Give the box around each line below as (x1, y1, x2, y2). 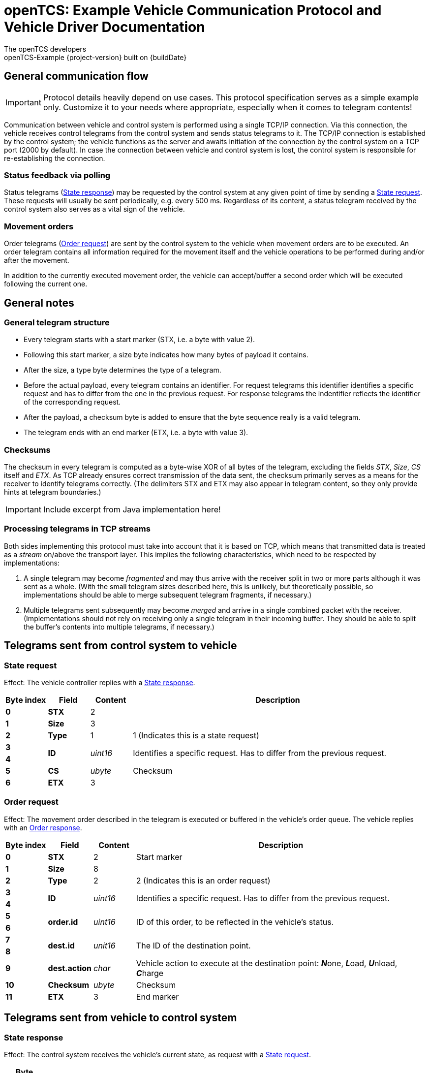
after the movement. (4, 256, 69, 265)
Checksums (4, 444, 51, 455)
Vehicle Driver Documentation (4, 19, 205, 35)
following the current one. (4, 280, 88, 288)
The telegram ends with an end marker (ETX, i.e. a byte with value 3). (24, 428, 248, 437)
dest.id (48, 940, 75, 950)
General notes (4, 296, 74, 309)
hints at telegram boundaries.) (4, 488, 101, 497)
